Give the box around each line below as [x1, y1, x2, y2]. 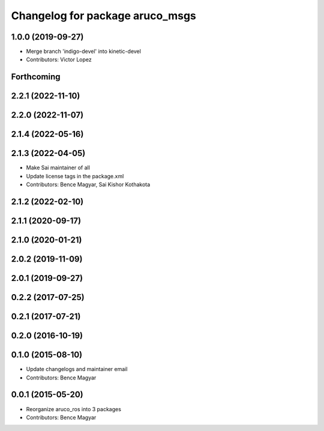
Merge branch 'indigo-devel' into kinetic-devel [26, 48, 141, 55]
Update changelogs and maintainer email [26, 366, 128, 373]
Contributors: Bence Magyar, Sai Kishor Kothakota [26, 181, 151, 188]
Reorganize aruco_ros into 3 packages [26, 405, 121, 412]
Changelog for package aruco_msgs [11, 9, 196, 22]
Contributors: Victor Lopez [26, 56, 92, 63]
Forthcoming [11, 72, 61, 82]
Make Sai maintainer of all [26, 164, 90, 171]
